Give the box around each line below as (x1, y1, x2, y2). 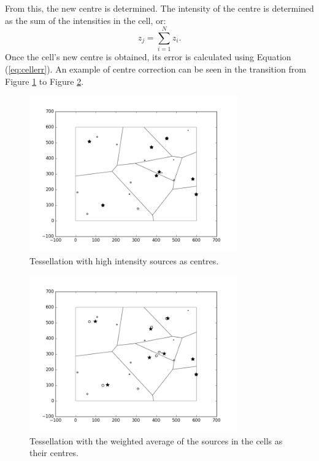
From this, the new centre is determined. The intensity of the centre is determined (5, 2, 314, 14)
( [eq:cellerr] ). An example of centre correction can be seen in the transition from (5, 62, 306, 75)
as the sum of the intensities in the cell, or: (5, 14, 166, 26)
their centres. (29, 446, 79, 459)
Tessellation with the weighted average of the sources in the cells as (29, 434, 283, 447)
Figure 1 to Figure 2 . (5, 74, 84, 87)
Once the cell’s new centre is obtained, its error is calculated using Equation (5, 50, 291, 63)
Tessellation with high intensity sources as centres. (29, 254, 219, 267)
